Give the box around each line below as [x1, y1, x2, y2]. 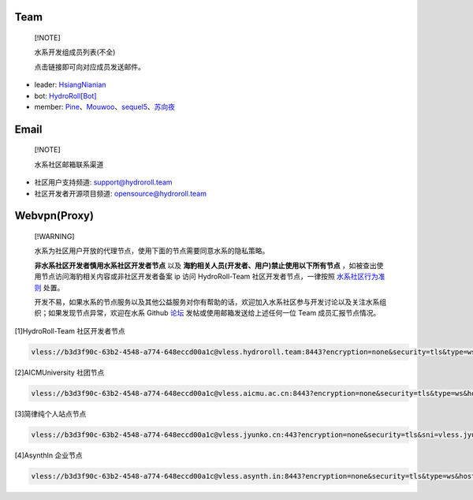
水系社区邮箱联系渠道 [34, 159, 104, 169]
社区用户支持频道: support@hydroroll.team [34, 177, 173, 187]
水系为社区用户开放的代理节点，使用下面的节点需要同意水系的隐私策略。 [34, 246, 270, 256]
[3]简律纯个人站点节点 [14, 409, 87, 418]
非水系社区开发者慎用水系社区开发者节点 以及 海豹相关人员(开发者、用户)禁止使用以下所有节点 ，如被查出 [34, 260, 378, 270]
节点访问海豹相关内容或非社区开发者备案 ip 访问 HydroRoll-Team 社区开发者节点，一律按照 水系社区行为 [40, 272, 378, 282]
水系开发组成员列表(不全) [34, 47, 116, 57]
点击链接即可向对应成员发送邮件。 [34, 62, 145, 71]
